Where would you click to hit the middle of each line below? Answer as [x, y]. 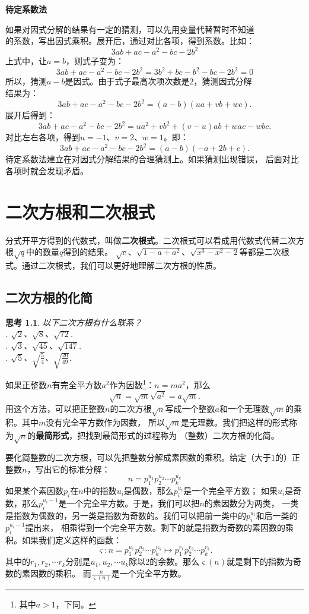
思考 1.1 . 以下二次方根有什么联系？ [74, 322]
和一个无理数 [244, 408]
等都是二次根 [264, 252]
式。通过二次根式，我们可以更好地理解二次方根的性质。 [113, 265]
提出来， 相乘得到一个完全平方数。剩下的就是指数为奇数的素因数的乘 [160, 528]
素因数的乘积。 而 [56, 573]
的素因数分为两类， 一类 [251, 503]
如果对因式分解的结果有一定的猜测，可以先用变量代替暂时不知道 [130, 29]
